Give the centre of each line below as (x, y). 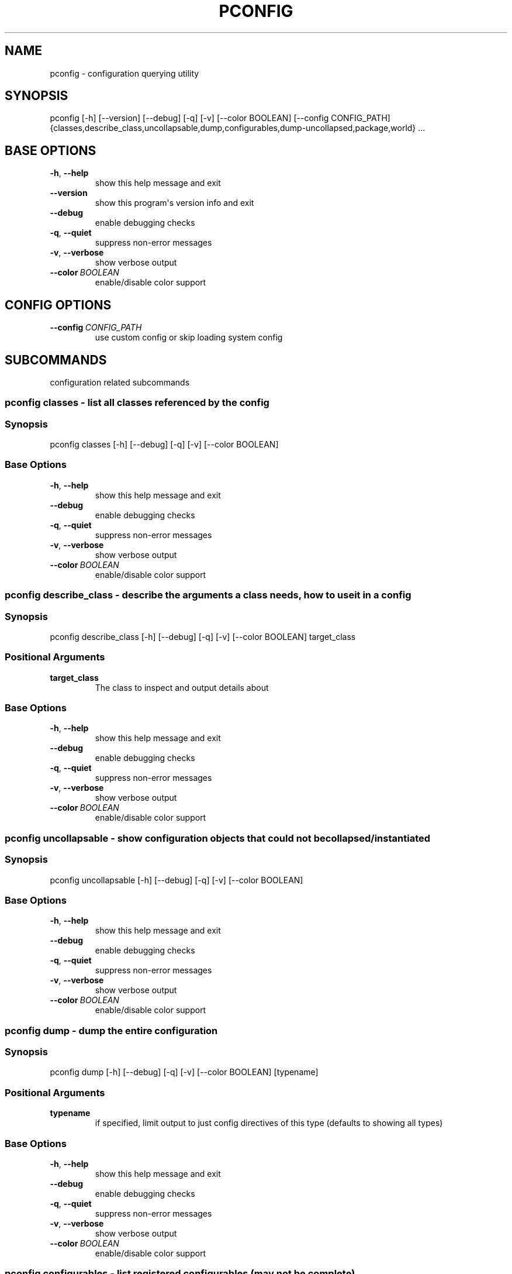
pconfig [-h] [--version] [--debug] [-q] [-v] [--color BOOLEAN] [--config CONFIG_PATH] (220, 118)
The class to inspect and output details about (182, 687)
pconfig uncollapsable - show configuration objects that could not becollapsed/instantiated (218, 838)
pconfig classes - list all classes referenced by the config (137, 403)
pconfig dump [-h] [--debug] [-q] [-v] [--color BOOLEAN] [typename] (184, 1072)
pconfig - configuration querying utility (124, 73)
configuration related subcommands (120, 382)
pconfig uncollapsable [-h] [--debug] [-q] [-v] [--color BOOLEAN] (177, 880)
